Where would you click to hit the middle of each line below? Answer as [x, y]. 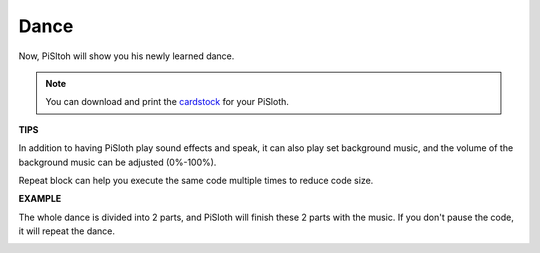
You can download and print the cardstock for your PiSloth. [167, 102]
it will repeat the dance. [66, 231]
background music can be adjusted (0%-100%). [117, 162]
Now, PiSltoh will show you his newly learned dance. [126, 56]
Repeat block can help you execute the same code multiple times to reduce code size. [196, 180]
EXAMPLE [40, 199]
